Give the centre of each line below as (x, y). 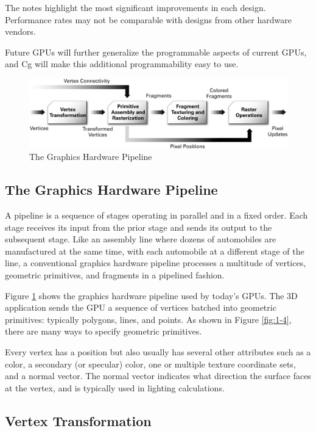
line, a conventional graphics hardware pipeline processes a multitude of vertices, (156, 263)
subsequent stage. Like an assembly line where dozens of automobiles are (141, 239)
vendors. (20, 31)
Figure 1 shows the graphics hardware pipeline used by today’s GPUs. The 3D (151, 295)
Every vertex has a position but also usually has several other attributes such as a (158, 351)
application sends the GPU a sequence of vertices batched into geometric (141, 307)
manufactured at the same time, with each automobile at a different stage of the (155, 251)
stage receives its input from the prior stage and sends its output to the (139, 227)
